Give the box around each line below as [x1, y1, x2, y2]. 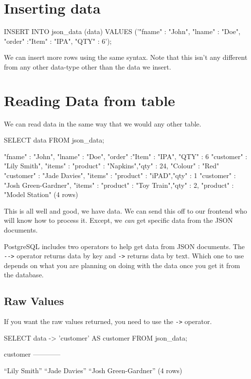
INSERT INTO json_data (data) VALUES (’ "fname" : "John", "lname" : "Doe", [4, 26, 241, 36]
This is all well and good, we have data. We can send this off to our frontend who [4, 205, 247, 216]
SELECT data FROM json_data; [4, 135, 105, 145]
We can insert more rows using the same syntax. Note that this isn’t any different [4, 52, 248, 62]
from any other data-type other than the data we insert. [4, 61, 171, 72]
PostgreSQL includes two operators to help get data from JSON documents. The [4, 241, 245, 251]
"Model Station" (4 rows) [4, 189, 78, 199]
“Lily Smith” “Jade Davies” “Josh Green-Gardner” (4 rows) [4, 365, 182, 376]
